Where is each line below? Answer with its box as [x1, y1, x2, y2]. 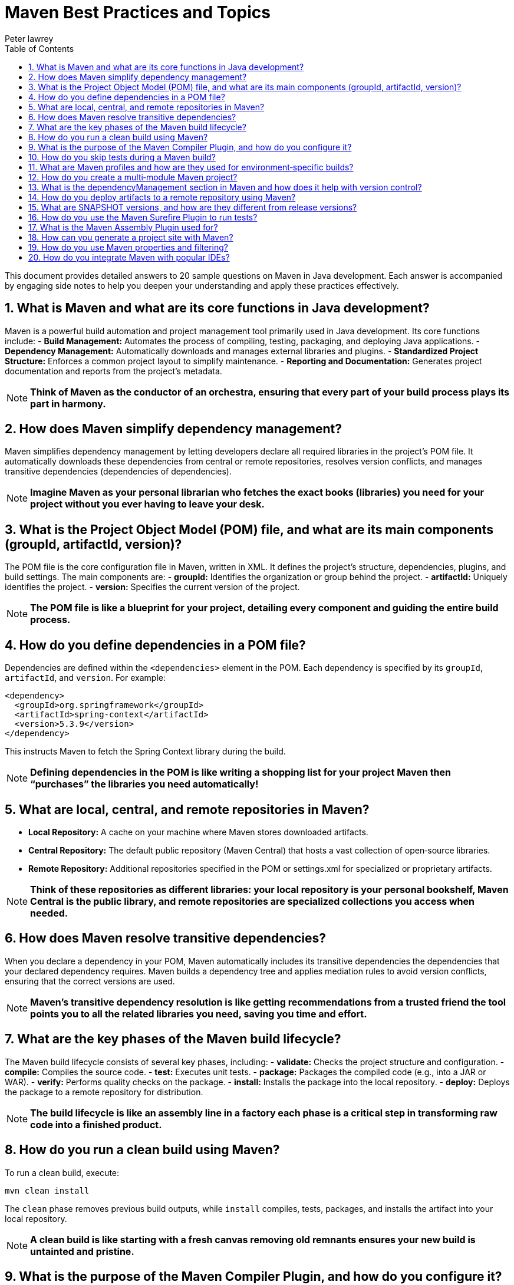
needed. [30, 907, 68, 919]
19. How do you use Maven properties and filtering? [28, 242, 228, 252]
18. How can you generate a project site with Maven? [28, 232, 233, 242]
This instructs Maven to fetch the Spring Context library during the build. [5, 746, 286, 757]
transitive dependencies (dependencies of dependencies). [5, 466, 232, 477]
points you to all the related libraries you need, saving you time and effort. [30, 1007, 367, 1020]
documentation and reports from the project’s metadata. [5, 365, 222, 376]
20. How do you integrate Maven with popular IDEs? [28, 252, 230, 262]
